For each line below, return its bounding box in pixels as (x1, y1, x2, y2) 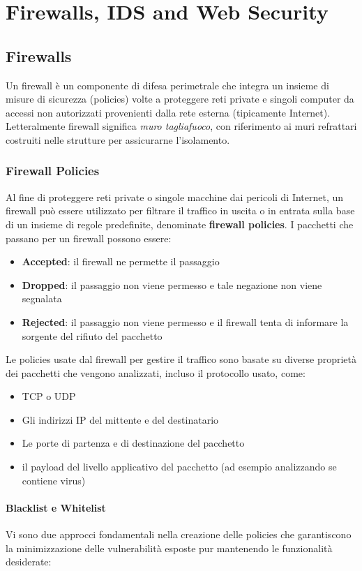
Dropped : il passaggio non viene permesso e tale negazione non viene (22, 277, 322, 292)
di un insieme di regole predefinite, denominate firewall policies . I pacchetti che (6, 216, 354, 231)
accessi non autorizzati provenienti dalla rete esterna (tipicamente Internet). (6, 105, 331, 119)
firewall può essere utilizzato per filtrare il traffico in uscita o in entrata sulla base (6, 203, 355, 218)
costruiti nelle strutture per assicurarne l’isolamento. (6, 132, 230, 147)
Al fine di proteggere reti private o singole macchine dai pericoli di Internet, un (6, 189, 344, 204)
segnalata (22, 291, 62, 306)
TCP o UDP (22, 389, 76, 403)
